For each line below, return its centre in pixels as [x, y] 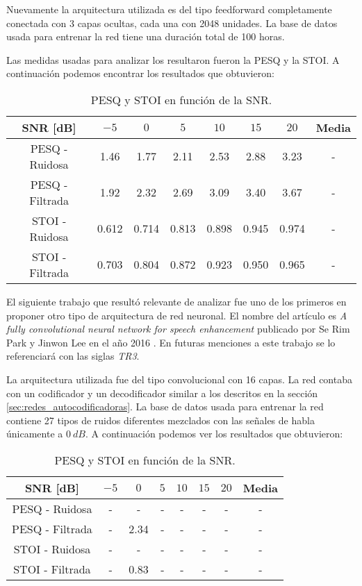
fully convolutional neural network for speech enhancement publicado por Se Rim [178, 329]
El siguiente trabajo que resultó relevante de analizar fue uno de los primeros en [176, 301]
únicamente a [35, 434]
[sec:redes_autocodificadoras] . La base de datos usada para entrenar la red [165, 407]
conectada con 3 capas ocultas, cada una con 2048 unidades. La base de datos [172, 23]
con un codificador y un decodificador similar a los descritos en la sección [162, 393]
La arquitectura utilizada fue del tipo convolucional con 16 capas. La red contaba [179, 379]
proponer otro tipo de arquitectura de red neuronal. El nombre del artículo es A [177, 315]
